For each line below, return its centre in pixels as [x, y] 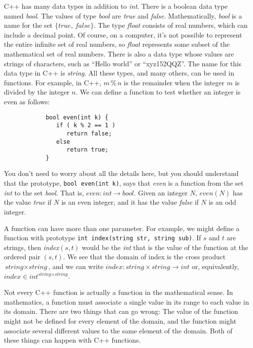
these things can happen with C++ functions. [72, 340]
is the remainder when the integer [174, 82]
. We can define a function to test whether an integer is [158, 92]
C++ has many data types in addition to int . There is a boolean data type [116, 6]
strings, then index [32, 247]
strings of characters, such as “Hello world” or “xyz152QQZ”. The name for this [123, 63]
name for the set [28, 25]
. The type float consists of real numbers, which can [171, 25]
